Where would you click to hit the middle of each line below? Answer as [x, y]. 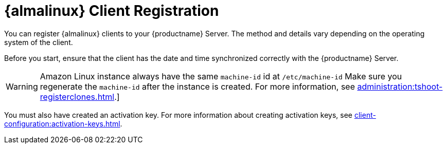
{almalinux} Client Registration [112, 11]
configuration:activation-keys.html [62, 123]
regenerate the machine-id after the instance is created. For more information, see [197, 86]
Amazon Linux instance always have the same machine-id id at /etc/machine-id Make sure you [221, 76]
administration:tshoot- [400, 86]
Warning [22, 86]
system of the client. [39, 42]
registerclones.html [77, 97]
